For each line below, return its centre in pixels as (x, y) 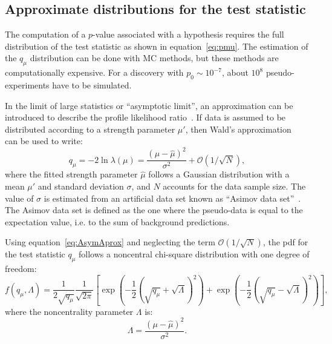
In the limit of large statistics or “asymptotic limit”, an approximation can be (149, 105)
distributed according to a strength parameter (90, 129)
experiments (27, 84)
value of (19, 198)
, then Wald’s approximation (238, 129)
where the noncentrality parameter (69, 311)
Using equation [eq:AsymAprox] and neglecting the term (110, 242)
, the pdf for (285, 242)
